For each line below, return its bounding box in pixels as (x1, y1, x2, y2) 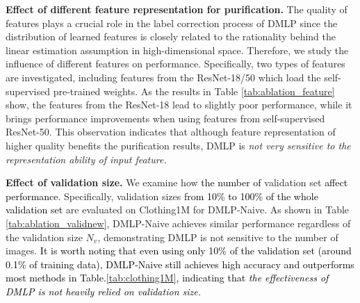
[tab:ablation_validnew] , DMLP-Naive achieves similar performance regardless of (6, 215, 351, 230)
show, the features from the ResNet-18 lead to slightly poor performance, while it (6, 97, 352, 112)
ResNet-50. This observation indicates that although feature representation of (6, 124, 336, 139)
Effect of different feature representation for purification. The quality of (6, 2, 347, 16)
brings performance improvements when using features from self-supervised (6, 110, 325, 125)
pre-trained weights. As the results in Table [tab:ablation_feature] (53, 83, 335, 98)
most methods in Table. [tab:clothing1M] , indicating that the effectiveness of (6, 270, 329, 285)
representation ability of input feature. (6, 151, 167, 166)
